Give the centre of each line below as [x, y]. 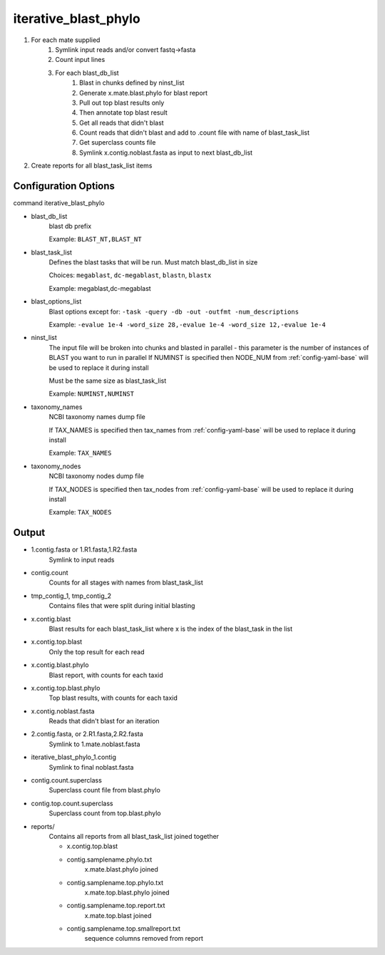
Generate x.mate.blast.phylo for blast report [144, 93]
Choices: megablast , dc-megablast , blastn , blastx [130, 275]
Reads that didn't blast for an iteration [104, 721]
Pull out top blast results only [122, 103]
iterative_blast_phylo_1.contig [74, 757]
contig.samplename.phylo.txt [109, 859]
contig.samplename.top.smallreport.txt [124, 929]
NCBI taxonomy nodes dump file [96, 476]
